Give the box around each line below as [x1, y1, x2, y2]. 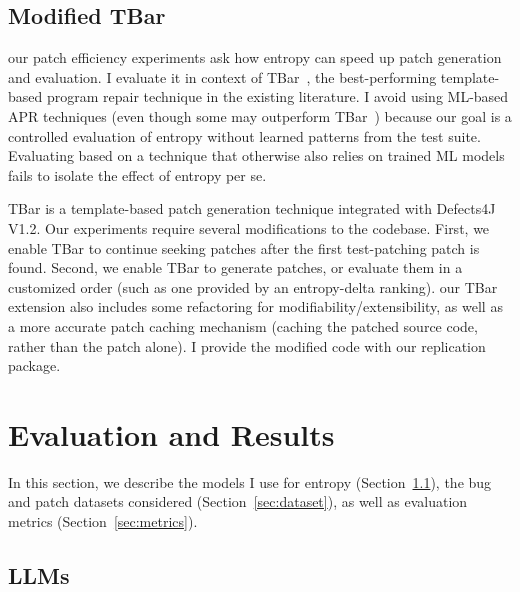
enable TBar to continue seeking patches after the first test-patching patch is [8, 237, 480, 258]
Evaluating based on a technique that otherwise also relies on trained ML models [8, 145, 505, 166]
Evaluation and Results [8, 413, 335, 454]
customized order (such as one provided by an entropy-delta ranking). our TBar [8, 276, 498, 297]
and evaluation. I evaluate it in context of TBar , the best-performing [8, 66, 437, 87]
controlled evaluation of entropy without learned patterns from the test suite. [8, 125, 481, 146]
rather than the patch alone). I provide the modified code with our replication [8, 335, 486, 356]
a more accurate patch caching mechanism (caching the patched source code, [8, 315, 478, 336]
